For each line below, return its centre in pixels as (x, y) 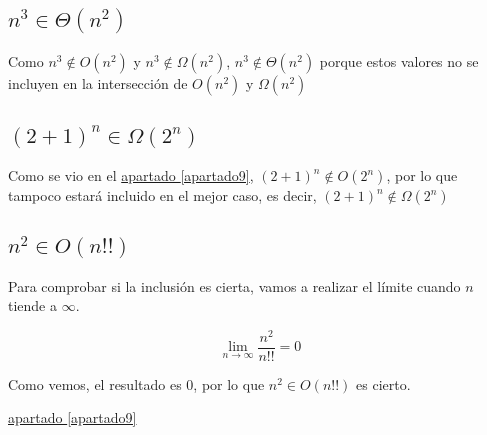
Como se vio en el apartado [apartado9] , (131, 175)
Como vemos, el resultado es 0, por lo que (136, 383)
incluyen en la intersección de (98, 82)
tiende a (32, 305)
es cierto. (383, 383)
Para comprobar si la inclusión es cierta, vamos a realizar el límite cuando (234, 285)
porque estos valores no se (399, 60)
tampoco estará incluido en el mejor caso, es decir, (162, 195)
